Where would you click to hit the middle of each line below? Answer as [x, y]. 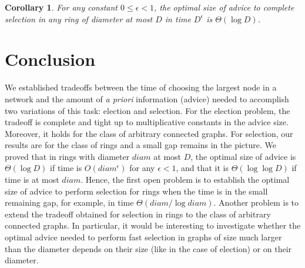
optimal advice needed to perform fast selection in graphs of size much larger [143, 237]
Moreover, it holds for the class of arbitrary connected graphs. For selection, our [149, 133]
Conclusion [50, 59]
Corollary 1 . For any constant [61, 7]
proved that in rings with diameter [67, 156]
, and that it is [202, 168]
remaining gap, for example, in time [69, 202]
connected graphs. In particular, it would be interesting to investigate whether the [153, 225]
